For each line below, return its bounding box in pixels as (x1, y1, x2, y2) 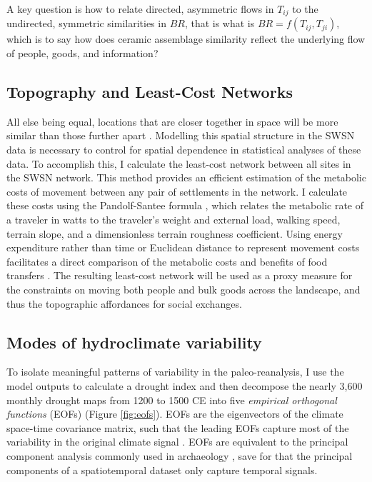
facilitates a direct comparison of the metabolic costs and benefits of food (6, 253, 328, 268)
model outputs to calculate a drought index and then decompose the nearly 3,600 (6, 378, 363, 393)
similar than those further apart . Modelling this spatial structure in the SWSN (6, 128, 355, 143)
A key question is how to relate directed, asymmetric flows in (6, 1, 274, 16)
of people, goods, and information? (6, 46, 159, 61)
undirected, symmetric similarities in (6, 16, 166, 31)
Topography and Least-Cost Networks (6, 81, 293, 103)
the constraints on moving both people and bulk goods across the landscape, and (6, 281, 361, 296)
